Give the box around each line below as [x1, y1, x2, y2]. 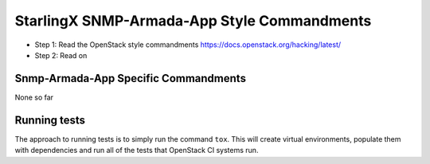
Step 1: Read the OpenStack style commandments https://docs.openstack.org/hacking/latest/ [34, 40, 342, 49]
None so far [14, 92, 54, 102]
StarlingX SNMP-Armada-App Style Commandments [14, 12, 372, 29]
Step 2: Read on [34, 50, 88, 60]
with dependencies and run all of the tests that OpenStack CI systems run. [14, 146, 259, 155]
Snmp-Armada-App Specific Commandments [14, 72, 247, 85]
